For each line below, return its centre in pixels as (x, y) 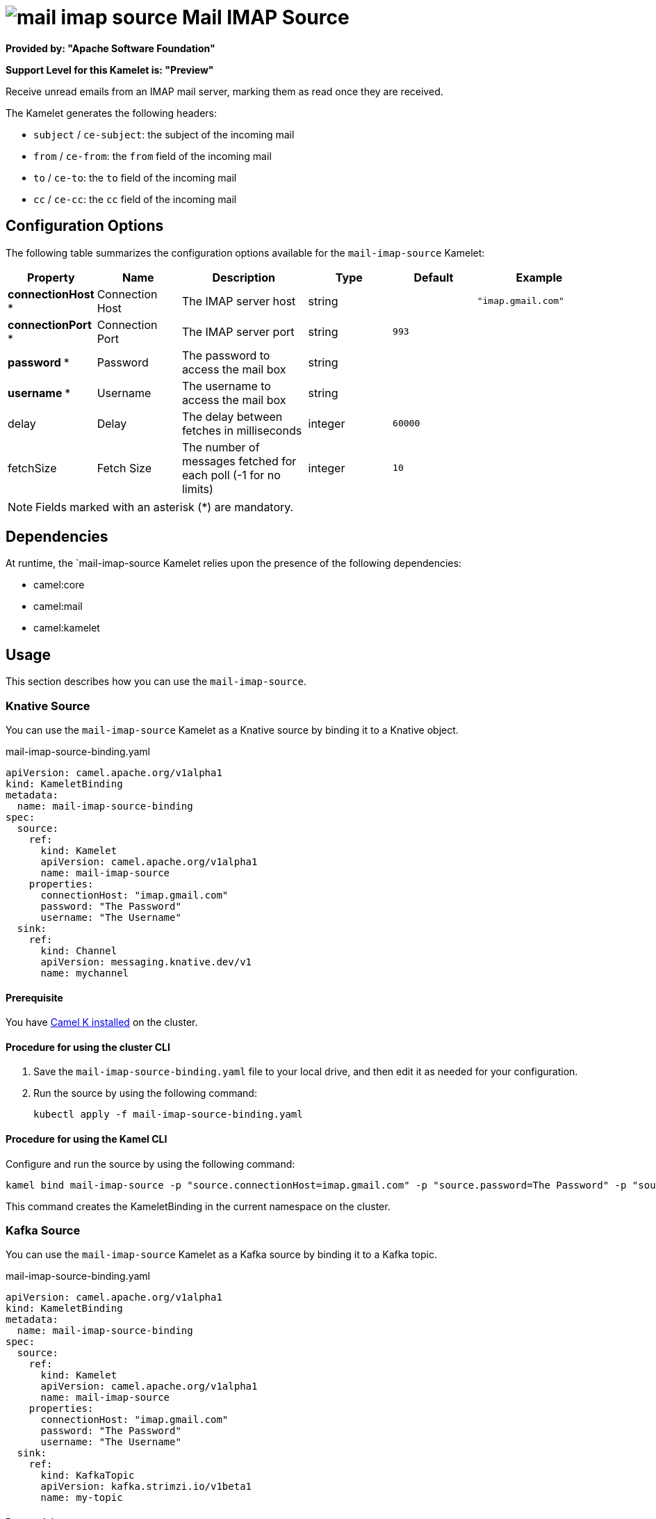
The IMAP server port (238, 331)
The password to (226, 355)
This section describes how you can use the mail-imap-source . (156, 682)
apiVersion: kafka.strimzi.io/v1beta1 (146, 1487)
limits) (197, 489)
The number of (221, 447)
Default (434, 277)
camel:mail (58, 606)
